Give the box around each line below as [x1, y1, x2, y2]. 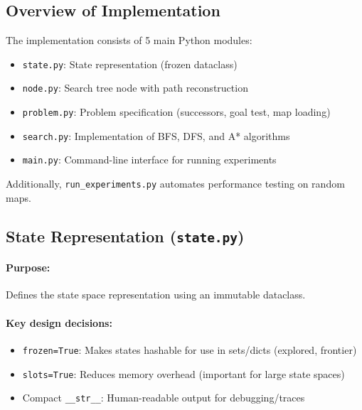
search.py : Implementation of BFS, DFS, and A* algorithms [22, 128, 290, 143]
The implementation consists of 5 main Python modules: [6, 33, 252, 48]
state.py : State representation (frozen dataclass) [22, 56, 238, 71]
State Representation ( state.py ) [6, 225, 245, 247]
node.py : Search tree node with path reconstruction [22, 80, 248, 95]
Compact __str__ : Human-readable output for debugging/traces [22, 390, 305, 405]
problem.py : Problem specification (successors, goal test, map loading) [22, 104, 331, 119]
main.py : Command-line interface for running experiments [22, 152, 277, 167]
